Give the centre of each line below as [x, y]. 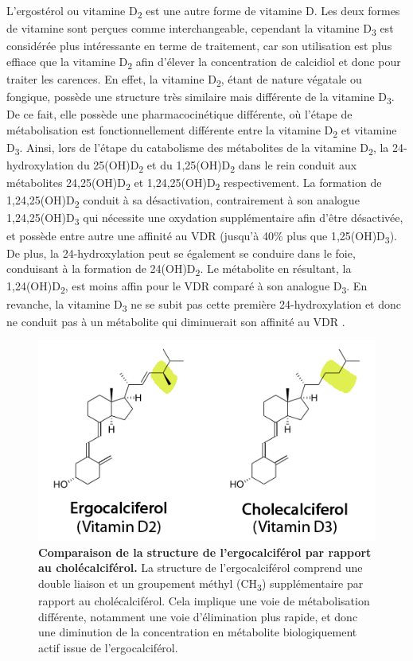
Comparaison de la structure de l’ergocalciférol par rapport [205, 552]
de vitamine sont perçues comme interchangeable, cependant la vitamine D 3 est [200, 29]
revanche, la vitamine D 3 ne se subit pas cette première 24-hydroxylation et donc [204, 305]
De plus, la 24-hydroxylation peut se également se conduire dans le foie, [181, 253]
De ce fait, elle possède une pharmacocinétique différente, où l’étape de [179, 114]
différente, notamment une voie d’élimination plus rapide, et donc [198, 616]
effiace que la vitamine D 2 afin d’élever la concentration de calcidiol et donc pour [204, 62]
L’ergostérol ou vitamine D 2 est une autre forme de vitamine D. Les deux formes [203, 12]
